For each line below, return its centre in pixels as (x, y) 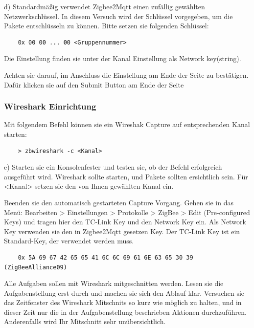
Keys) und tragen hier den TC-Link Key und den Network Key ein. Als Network (125, 222)
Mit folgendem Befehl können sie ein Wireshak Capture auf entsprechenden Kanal (127, 124)
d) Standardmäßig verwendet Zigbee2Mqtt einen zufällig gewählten (104, 6)
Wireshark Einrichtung (50, 106)
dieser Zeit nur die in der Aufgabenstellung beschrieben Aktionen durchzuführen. (125, 312)
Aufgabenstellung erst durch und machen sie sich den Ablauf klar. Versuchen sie (124, 293)
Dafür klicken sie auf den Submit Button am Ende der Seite (94, 84)
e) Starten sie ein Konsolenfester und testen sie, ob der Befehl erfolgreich (113, 167)
